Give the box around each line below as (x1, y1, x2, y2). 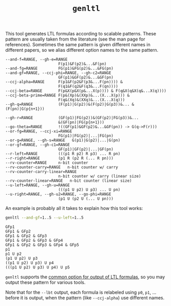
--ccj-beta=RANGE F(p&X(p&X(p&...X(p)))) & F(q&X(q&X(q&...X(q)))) (5, 88, 167, 93)
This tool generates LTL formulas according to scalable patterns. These (5, 31, 157, 37)
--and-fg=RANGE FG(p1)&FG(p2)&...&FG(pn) (5, 66, 114, 71)
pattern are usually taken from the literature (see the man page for (5, 36, 145, 42)
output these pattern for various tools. (5, 279, 86, 285)
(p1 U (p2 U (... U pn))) (58, 196, 114, 201)
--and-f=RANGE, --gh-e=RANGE (5, 57, 68, 62)
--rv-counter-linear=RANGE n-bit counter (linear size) (5, 178, 132, 183)
